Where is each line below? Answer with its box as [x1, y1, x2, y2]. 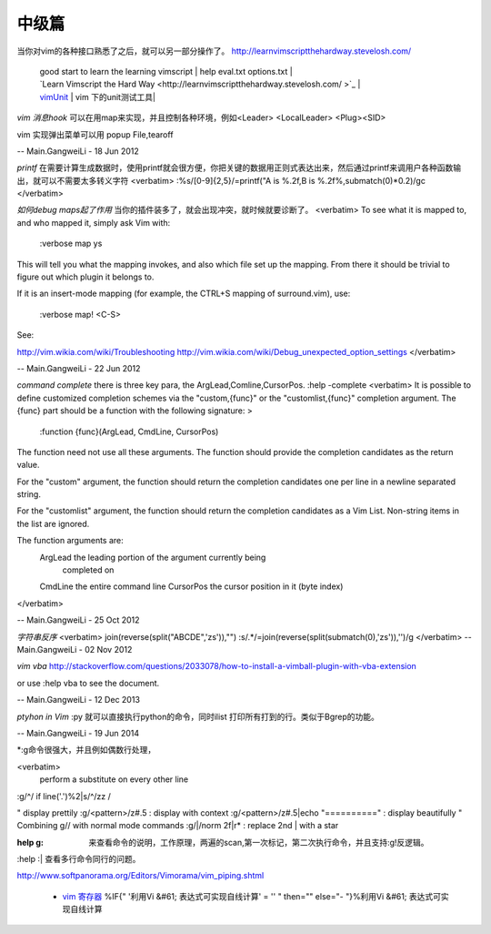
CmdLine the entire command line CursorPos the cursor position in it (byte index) [39, 581, 344, 592]
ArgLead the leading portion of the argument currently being [39, 552, 266, 563]
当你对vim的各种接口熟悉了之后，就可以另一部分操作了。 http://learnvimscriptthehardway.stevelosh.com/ [16, 46, 412, 56]
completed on [62, 564, 115, 575]
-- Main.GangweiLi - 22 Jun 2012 [16, 362, 141, 373]
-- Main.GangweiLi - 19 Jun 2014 [16, 727, 140, 738]
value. [16, 460, 40, 471]
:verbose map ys [39, 238, 103, 249]
